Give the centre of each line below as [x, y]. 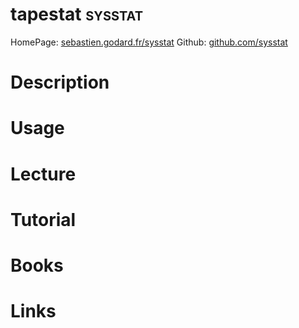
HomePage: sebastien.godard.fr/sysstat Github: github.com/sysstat [149, 42]
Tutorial [43, 219]
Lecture [43, 174]
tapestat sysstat [77, 14]
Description [60, 82]
